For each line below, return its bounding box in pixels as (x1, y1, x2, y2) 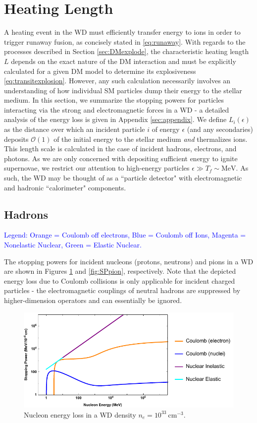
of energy (152, 124, 180, 134)
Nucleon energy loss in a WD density (24, 409, 136, 420)
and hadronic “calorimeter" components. (4, 182, 126, 192)
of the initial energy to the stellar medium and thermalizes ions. (53, 133, 248, 144)
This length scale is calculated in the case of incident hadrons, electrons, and (4, 143, 237, 154)
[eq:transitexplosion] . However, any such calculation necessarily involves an (4, 75, 231, 86)
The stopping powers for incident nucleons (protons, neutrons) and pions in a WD (4, 256, 254, 266)
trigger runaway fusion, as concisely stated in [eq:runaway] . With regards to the (4, 36, 246, 47)
